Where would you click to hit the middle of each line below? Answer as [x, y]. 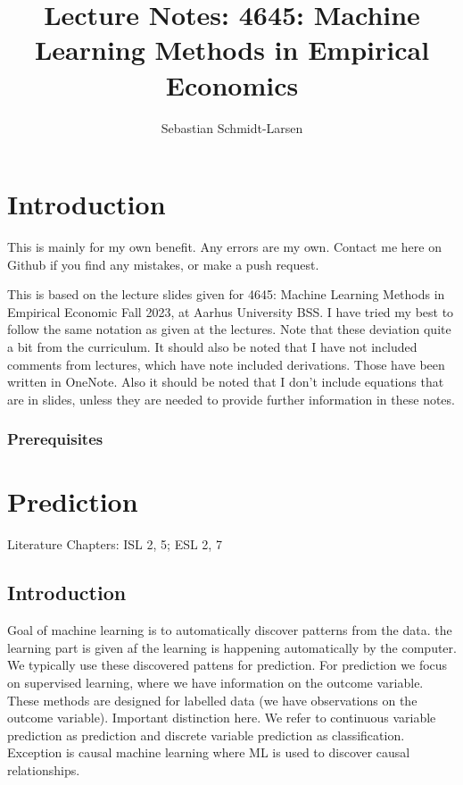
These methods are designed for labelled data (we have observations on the [212, 700]
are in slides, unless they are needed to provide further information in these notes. [231, 399]
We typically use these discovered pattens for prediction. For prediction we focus [227, 665]
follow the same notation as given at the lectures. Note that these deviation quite [229, 329]
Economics [232, 84]
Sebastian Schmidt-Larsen [232, 127]
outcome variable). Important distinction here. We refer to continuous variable [222, 718]
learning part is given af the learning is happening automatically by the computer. [232, 647]
